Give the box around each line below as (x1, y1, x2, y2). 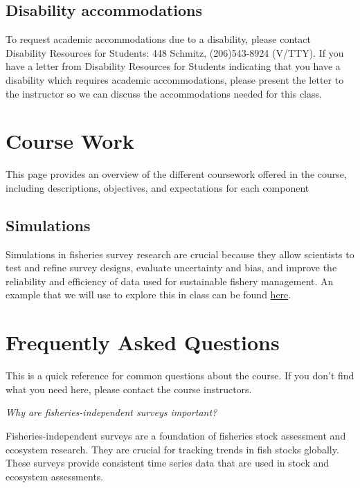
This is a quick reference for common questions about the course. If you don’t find (6, 368, 354, 383)
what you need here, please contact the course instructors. (6, 381, 252, 396)
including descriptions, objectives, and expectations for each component (6, 180, 309, 195)
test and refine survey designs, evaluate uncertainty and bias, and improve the (6, 260, 337, 275)
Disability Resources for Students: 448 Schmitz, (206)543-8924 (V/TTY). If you (6, 45, 344, 60)
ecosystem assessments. (6, 469, 104, 483)
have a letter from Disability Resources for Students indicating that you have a (6, 59, 341, 73)
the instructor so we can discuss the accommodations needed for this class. (6, 86, 322, 100)
